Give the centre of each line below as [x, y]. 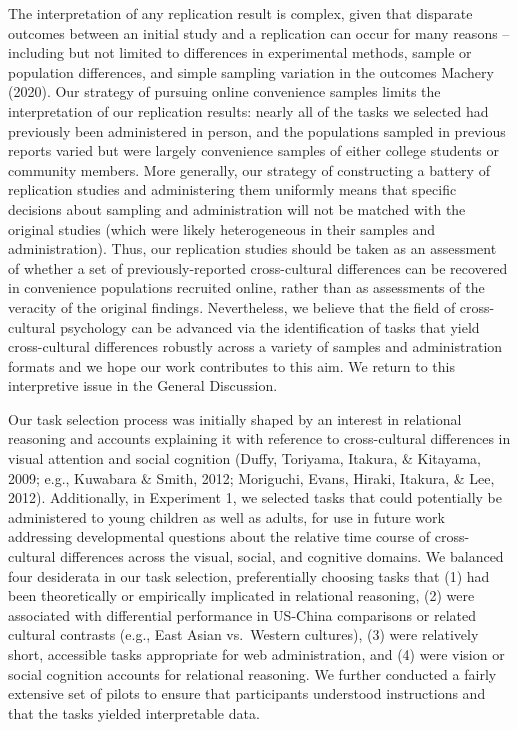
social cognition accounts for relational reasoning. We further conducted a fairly [252, 673]
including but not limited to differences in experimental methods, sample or [240, 52]
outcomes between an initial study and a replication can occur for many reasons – [259, 32]
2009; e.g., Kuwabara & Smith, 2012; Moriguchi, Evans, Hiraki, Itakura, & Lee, [251, 477]
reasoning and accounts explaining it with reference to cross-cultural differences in [259, 438]
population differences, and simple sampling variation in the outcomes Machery [251, 71]
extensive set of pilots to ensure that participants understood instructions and [247, 693]
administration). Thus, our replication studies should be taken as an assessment [252, 248]
